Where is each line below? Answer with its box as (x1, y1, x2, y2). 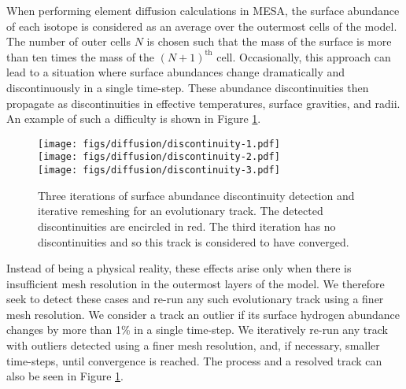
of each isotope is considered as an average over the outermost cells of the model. (6, 17, 397, 34)
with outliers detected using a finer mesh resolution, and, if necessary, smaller (6, 337, 380, 354)
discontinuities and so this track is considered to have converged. (38, 233, 349, 250)
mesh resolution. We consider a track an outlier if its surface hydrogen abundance (6, 306, 400, 322)
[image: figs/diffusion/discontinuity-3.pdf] (38, 165, 280, 176)
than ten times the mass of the (6, 48, 155, 65)
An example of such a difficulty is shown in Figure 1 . (6, 110, 261, 127)
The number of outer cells (6, 33, 131, 50)
